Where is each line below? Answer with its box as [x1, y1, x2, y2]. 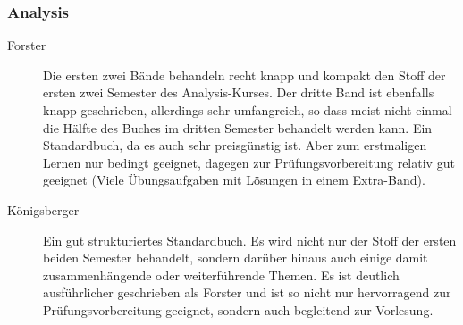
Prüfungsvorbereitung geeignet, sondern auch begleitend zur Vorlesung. [43, 300, 434, 319]
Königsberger [7, 200, 80, 219]
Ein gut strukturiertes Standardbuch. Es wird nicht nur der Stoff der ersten [43, 230, 457, 249]
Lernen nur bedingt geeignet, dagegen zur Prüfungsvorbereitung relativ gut [43, 153, 455, 171]
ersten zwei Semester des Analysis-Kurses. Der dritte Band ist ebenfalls [43, 83, 434, 102]
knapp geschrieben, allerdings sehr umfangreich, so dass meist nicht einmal [43, 101, 452, 119]
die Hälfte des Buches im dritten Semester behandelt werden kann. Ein [43, 118, 433, 137]
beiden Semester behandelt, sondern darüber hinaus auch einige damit [43, 248, 428, 267]
